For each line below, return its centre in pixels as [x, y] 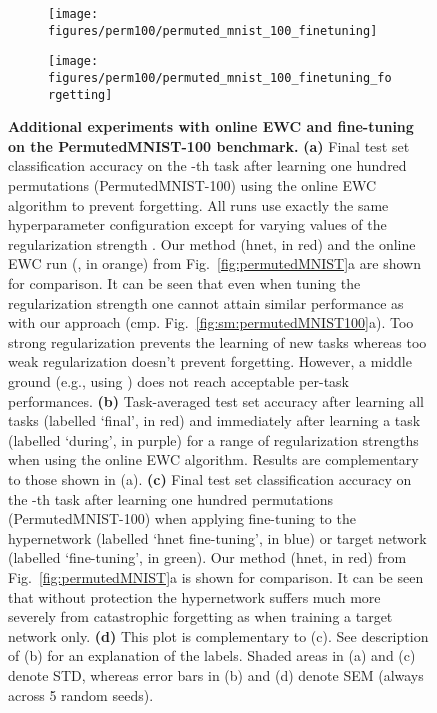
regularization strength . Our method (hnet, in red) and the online [212, 243]
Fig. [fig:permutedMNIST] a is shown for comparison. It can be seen [216, 576]
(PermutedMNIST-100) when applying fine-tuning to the [182, 518]
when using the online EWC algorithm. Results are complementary [213, 459]
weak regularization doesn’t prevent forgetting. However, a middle [210, 361]
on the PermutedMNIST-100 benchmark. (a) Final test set [209, 145]
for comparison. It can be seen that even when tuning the [184, 283]
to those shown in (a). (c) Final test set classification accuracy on [210, 478]
